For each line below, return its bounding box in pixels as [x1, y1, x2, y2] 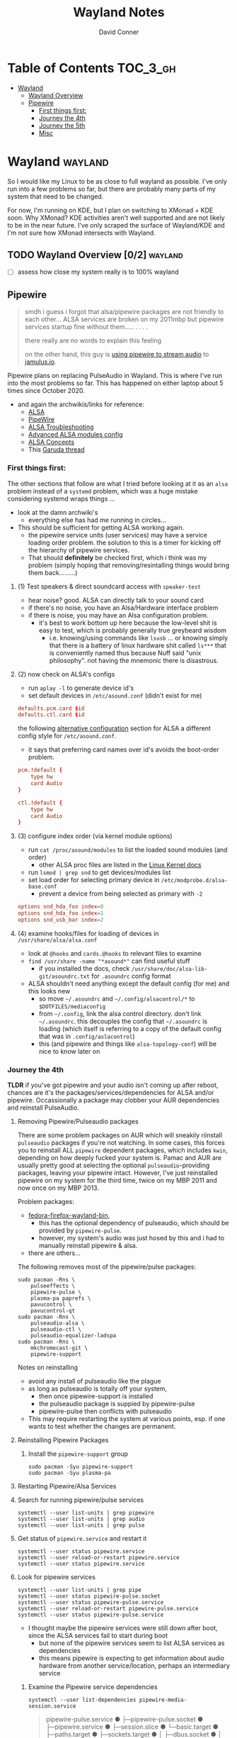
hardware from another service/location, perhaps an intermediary [38, 1661, 230, 1670]
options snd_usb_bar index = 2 [17, 916, 104, 924]
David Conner [98, 28, 139, 36]
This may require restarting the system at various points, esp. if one [28, 1415, 226, 1423]
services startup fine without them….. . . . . [24, 323, 149, 331]
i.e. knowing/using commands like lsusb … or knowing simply [49, 633, 229, 642]
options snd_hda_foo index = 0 [17, 903, 104, 910]
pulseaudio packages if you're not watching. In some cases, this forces [17, 1139, 225, 1147]
